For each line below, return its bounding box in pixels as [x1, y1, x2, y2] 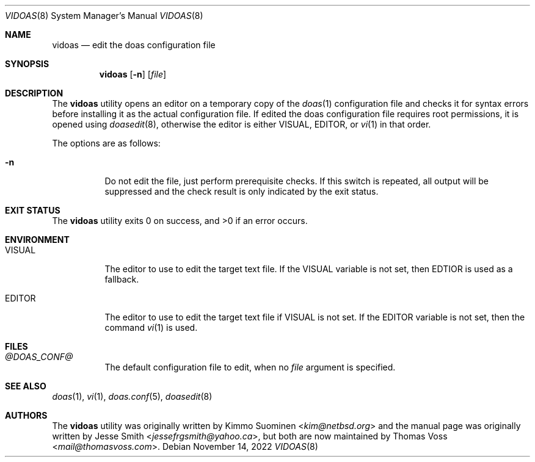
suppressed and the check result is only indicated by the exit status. [104, 186, 379, 197]
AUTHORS [5, 410, 48, 420]
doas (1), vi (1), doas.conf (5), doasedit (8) [52, 391, 213, 402]
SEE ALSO [5, 381, 46, 391]
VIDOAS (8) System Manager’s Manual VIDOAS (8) [5, 10, 203, 21]
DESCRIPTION [5, 88, 64, 98]
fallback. [104, 274, 139, 284]
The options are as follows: [52, 138, 161, 148]
